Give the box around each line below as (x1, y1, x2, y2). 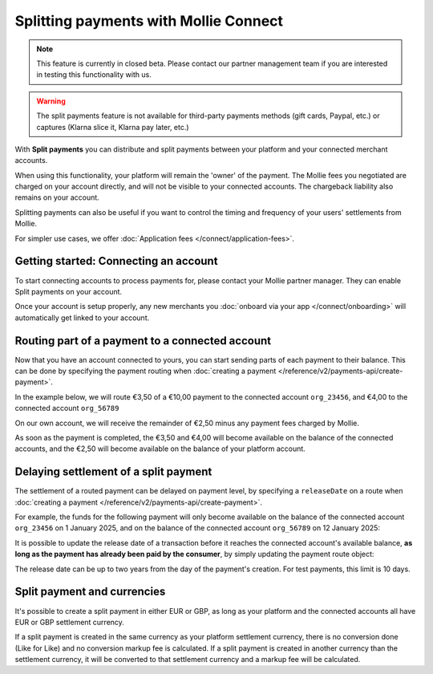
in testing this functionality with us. (36, 70, 152, 79)
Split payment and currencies (14, 585, 166, 599)
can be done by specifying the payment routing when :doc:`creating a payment (14, 366, 277, 376)
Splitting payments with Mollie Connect (14, 12, 284, 30)
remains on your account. (14, 193, 99, 202)
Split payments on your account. (14, 286, 123, 296)
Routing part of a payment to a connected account (14, 334, 272, 347)
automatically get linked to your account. (14, 313, 150, 323)
